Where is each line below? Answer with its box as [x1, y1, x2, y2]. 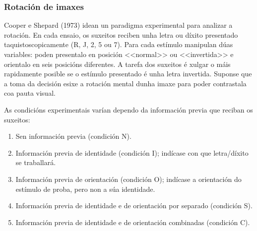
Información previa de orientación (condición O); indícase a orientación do [15, 173, 242, 184]
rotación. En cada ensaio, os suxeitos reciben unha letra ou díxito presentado [4, 29, 238, 40]
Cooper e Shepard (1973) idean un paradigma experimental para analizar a [4, 20, 233, 30]
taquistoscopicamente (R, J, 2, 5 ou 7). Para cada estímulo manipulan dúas [4, 39, 233, 50]
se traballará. [15, 157, 56, 168]
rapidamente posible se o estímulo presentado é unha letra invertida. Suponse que [4, 68, 252, 79]
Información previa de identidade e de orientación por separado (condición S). [15, 200, 253, 211]
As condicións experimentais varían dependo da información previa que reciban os [4, 104, 253, 115]
